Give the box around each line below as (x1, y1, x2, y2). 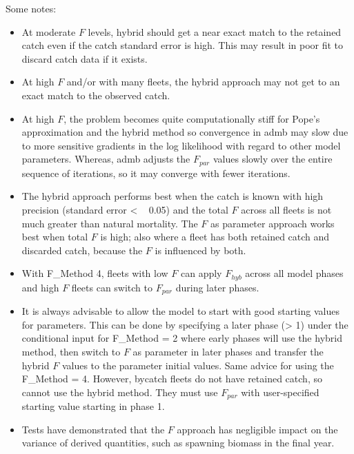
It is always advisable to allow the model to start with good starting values (21, 304, 340, 318)
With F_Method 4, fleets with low (21, 266, 168, 280)
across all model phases (245, 266, 344, 280)
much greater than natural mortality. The (21, 216, 198, 230)
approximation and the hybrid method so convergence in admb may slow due (21, 125, 348, 139)
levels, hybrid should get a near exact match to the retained (88, 24, 342, 39)
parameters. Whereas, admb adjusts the (21, 152, 190, 166)
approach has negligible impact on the (177, 422, 338, 436)
